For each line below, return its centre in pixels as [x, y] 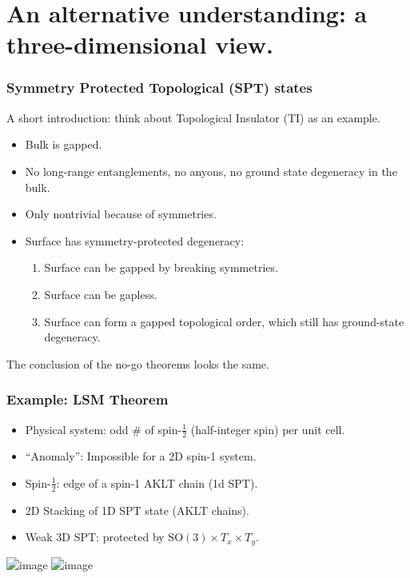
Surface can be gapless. [101, 294]
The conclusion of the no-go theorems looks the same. [138, 363]
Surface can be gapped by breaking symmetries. [161, 267]
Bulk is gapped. [64, 144]
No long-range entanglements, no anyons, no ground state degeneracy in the [211, 171]
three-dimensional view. [140, 44]
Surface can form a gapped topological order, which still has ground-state [224, 321]
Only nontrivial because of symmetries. [121, 214]
